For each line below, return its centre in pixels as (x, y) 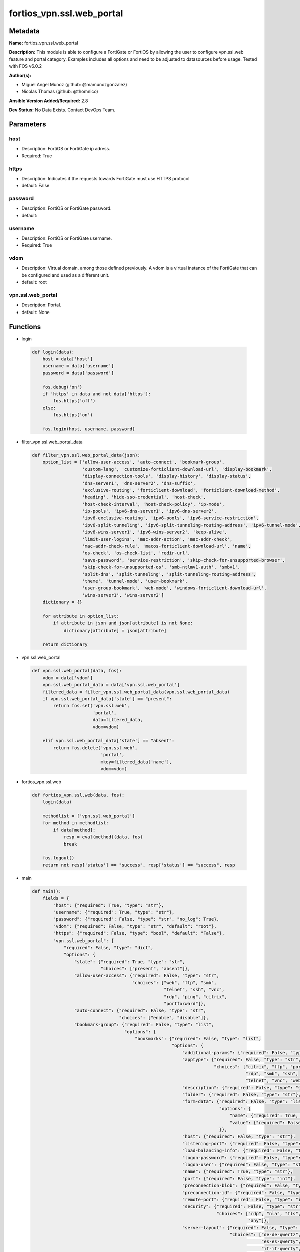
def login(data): (53, 352)
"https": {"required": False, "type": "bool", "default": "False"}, (139, 933)
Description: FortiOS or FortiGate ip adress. (66, 149)
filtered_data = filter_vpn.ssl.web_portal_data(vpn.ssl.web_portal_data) (136, 692)
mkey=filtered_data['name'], (136, 762)
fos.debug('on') (62, 387)
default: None (36, 312)
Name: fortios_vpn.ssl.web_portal (44, 43)
